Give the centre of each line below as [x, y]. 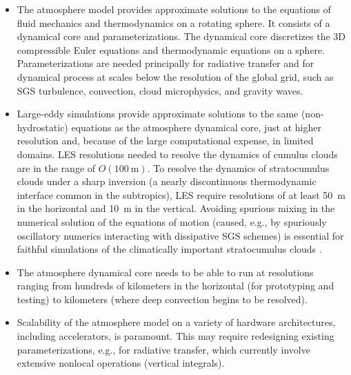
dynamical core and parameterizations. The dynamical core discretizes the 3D [181, 36]
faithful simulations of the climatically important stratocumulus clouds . [169, 249]
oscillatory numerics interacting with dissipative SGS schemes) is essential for [180, 235]
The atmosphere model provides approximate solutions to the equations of [174, 9]
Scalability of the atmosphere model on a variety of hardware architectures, [176, 322]
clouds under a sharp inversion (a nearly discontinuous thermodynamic [167, 181]
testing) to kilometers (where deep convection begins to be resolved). [162, 299]
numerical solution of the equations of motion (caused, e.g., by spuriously [172, 221]
